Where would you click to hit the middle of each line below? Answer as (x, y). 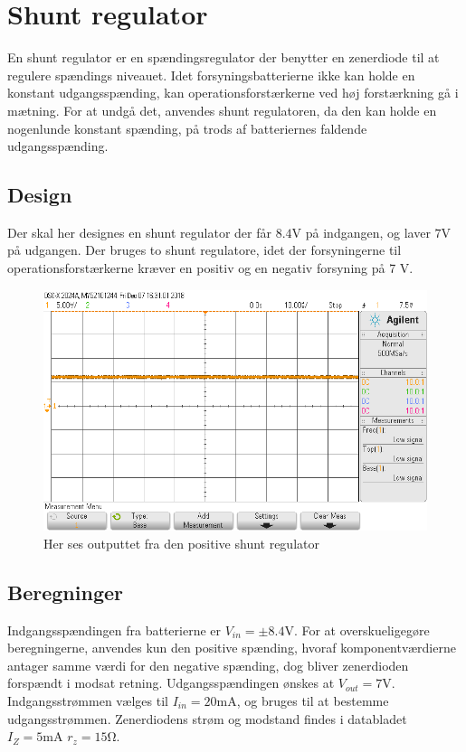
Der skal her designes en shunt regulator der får (140, 232)
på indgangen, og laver (368, 232)
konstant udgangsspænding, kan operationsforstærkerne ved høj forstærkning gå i (233, 93)
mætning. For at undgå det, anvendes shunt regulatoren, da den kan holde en (222, 110)
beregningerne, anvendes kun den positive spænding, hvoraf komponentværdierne (232, 648)
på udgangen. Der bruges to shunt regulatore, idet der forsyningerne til (204, 250)
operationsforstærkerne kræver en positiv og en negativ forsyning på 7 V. (210, 268)
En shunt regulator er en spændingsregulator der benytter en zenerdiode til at (223, 57)
